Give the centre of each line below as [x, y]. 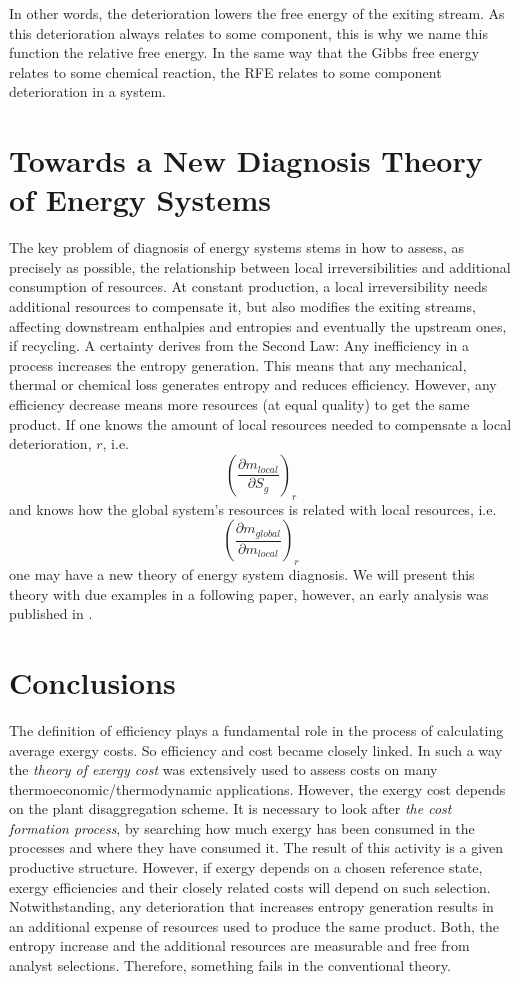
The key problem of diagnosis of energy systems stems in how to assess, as [237, 247]
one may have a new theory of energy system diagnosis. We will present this [242, 574]
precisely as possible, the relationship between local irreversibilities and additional [260, 266]
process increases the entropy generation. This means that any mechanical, [238, 364]
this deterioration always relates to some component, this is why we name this [248, 32]
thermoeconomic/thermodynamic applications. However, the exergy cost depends [257, 788]
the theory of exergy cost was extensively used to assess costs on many [223, 769]
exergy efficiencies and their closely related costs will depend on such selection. [250, 886]
